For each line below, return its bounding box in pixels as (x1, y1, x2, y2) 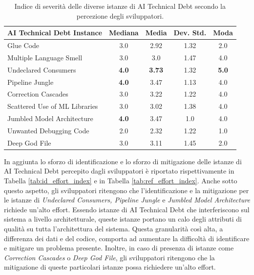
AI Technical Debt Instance (7, 27, 102, 38)
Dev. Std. (173, 27, 207, 38)
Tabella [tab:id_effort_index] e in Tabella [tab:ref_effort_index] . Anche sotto (4, 175, 237, 186)
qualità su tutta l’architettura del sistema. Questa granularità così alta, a (4, 224, 223, 234)
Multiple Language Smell (7, 52, 83, 62)
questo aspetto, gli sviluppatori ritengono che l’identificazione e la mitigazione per (4, 185, 249, 195)
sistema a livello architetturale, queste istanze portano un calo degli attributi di (4, 214, 242, 224)
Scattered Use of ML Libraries (7, 101, 98, 111)
